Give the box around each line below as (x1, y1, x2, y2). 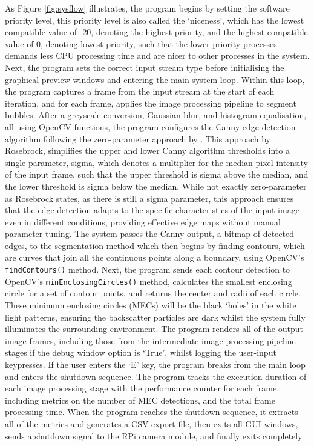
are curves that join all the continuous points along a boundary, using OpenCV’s (5, 251, 304, 264)
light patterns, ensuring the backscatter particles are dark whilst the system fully (5, 310, 306, 323)
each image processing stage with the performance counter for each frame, (5, 382, 280, 394)
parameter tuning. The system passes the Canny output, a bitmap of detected (5, 227, 295, 240)
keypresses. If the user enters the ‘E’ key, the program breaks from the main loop (5, 358, 306, 370)
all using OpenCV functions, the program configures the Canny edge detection (5, 120, 296, 133)
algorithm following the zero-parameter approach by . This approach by (5, 132, 271, 145)
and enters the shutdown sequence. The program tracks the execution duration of (5, 370, 307, 382)
